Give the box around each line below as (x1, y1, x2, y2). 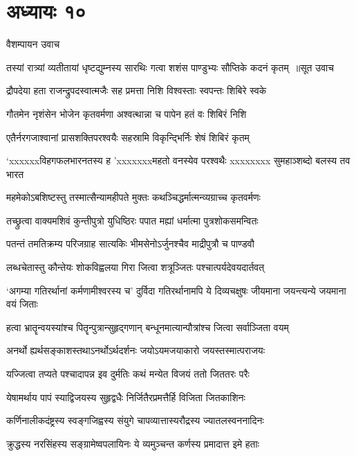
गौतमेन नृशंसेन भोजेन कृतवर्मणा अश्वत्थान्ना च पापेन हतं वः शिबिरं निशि (6, 106, 247, 121)
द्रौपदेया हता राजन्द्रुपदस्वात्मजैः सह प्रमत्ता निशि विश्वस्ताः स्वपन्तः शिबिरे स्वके (6, 83, 267, 98)
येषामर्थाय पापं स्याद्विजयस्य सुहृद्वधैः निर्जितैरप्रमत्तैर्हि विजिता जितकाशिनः (6, 389, 245, 404)
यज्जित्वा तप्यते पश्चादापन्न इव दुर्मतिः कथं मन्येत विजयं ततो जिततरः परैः (6, 367, 250, 381)
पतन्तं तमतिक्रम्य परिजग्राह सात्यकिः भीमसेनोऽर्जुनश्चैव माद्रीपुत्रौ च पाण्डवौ (6, 236, 254, 251)
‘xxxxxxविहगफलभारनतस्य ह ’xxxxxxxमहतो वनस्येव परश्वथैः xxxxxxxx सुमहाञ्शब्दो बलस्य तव (6, 153, 350, 168)
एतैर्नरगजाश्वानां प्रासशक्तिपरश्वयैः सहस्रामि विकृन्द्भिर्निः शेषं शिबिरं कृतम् (6, 130, 250, 144)
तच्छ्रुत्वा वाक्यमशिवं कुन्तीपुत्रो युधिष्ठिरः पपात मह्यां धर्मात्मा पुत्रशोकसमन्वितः (6, 213, 259, 227)
